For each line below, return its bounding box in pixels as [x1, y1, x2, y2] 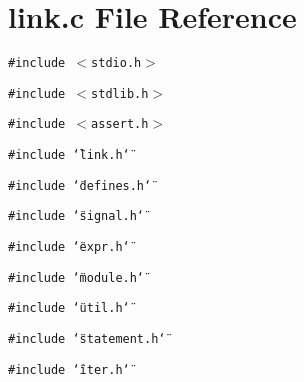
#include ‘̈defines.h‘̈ [8, 178, 152, 193]
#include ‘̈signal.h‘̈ [8, 209, 145, 224]
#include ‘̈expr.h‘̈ [8, 240, 130, 255]
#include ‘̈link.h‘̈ [8, 148, 130, 163]
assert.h [91, 117, 149, 132]
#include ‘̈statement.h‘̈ [8, 332, 166, 347]
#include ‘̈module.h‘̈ [8, 270, 145, 285]
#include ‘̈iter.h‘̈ [8, 362, 130, 377]
